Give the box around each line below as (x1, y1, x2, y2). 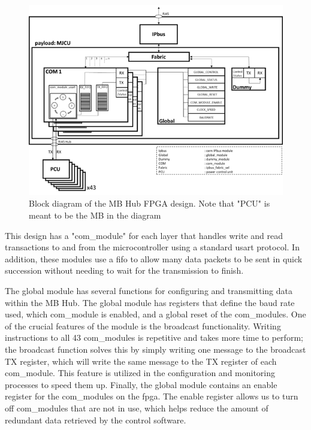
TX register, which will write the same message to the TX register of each (5, 355, 277, 367)
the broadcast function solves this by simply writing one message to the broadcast (5, 343, 306, 355)
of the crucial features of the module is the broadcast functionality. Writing (5, 319, 281, 332)
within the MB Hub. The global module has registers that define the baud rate (5, 296, 295, 308)
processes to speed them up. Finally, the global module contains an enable (5, 378, 277, 390)
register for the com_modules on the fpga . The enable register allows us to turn (5, 390, 298, 402)
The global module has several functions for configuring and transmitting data (5, 284, 293, 296)
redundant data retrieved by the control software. (5, 413, 186, 426)
